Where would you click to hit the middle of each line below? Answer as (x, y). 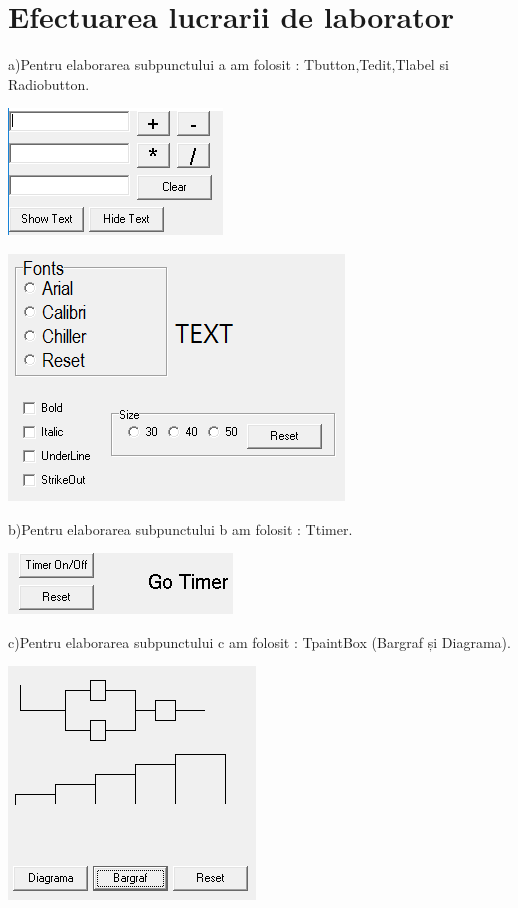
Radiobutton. (49, 83)
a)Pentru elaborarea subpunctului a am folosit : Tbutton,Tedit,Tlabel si (228, 64)
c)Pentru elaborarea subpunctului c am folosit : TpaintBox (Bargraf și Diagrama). (259, 641)
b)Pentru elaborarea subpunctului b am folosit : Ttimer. (180, 528)
